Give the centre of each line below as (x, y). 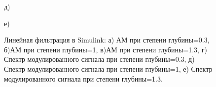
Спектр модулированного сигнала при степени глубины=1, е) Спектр (108, 68)
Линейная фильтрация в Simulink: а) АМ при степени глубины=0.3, (107, 40)
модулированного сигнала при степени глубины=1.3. (83, 78)
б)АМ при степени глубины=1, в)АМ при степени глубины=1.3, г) (106, 49)
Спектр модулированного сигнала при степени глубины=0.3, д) (99, 59)
